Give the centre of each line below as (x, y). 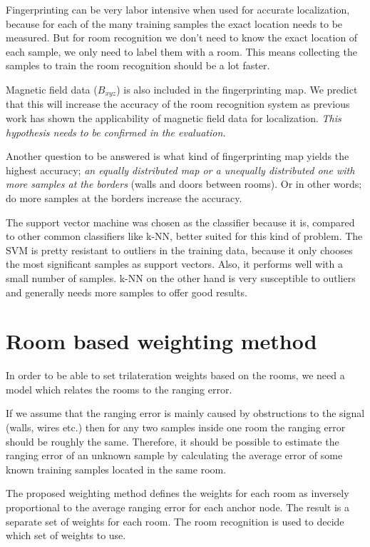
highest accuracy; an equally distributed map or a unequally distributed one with (180, 170)
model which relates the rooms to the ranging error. (119, 389)
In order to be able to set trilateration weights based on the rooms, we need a (175, 375)
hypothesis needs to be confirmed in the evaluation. (116, 132)
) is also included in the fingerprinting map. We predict (237, 89)
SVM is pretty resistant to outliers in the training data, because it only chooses (179, 250)
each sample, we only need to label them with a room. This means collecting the (181, 51)
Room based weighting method (161, 341)
